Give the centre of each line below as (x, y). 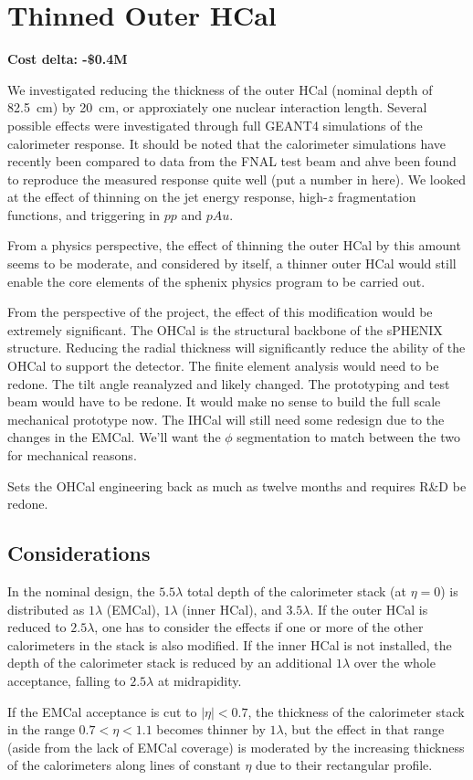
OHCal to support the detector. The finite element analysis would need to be (223, 366)
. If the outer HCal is (369, 609)
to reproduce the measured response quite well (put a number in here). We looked (237, 179)
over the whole (394, 663)
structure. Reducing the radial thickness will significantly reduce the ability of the (236, 348)
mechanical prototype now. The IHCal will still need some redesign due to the (226, 419)
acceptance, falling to (67, 680)
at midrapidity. (200, 680)
